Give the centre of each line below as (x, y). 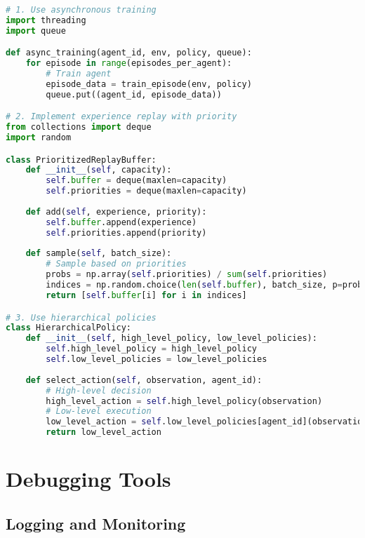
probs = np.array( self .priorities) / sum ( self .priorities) (187, 275)
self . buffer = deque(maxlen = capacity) (137, 181)
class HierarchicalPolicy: (68, 328)
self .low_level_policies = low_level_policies (157, 359)
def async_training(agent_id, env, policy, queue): (129, 53)
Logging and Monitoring (96, 523)
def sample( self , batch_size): (99, 254)
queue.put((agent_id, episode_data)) (134, 94)
